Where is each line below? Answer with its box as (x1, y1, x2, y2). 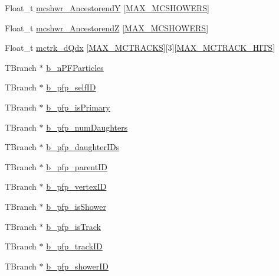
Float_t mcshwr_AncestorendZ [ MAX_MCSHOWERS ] (5, 21, 209, 34)
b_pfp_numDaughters (46, 121, 128, 133)
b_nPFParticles (46, 61, 104, 73)
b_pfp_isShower (46, 200, 106, 212)
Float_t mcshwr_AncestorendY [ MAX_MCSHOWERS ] (5, 2, 209, 14)
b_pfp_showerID (46, 259, 109, 272)
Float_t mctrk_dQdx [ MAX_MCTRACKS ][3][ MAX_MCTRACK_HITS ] (5, 41, 275, 54)
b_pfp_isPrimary (46, 100, 110, 113)
